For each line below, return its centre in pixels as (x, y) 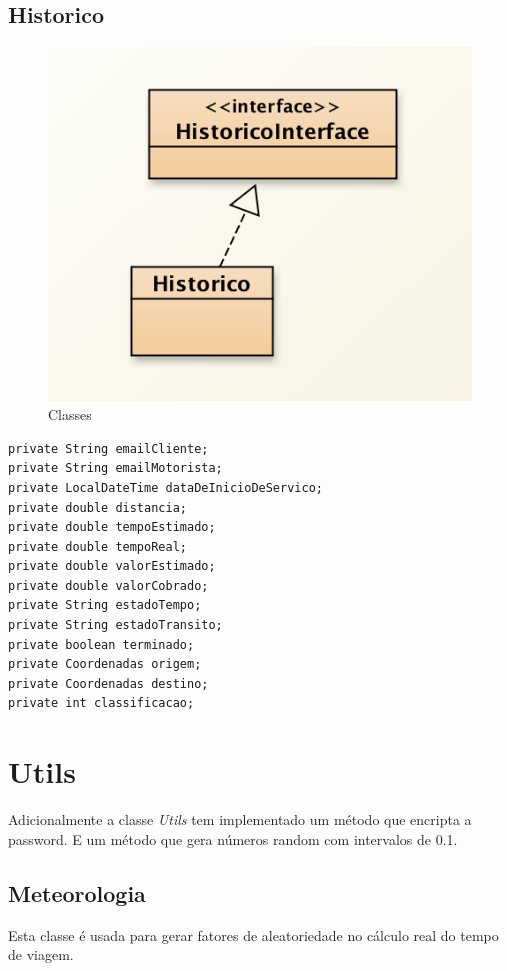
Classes (70, 414)
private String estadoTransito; (115, 625)
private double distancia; (97, 507)
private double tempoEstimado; (112, 527)
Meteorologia (77, 892)
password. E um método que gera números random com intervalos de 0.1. (233, 838)
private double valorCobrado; (108, 585)
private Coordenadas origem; (105, 664)
